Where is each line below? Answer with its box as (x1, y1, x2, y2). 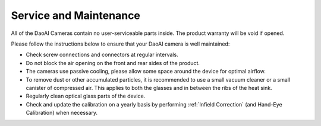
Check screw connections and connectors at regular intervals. (26, 51, 178, 59)
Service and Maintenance (11, 9, 141, 22)
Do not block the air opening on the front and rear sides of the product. (26, 59, 200, 66)
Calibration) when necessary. (26, 109, 98, 117)
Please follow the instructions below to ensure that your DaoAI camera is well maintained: (11, 40, 230, 47)
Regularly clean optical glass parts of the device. (26, 92, 146, 100)
